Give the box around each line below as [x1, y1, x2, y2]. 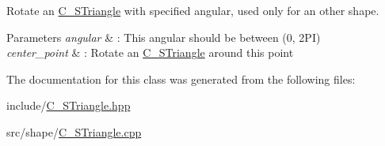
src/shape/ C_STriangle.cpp [6, 123, 142, 140]
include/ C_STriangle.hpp [6, 97, 131, 114]
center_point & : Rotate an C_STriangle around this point [6, 44, 294, 61]
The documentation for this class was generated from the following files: [6, 70, 356, 87]
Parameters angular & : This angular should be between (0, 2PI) [6, 28, 321, 45]
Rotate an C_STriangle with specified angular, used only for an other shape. [6, 2, 379, 18]
